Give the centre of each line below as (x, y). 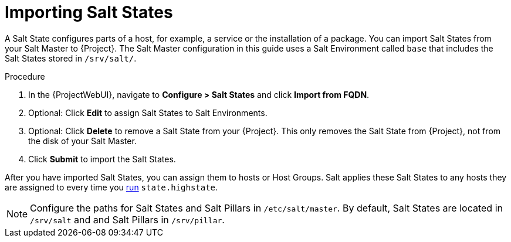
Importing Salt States (89, 12)
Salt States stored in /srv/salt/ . (71, 58)
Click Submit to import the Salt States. (102, 159)
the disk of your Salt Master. (82, 141)
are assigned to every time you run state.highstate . (111, 187)
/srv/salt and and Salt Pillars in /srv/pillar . (127, 219)
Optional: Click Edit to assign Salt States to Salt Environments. (148, 113)
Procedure (25, 76)
